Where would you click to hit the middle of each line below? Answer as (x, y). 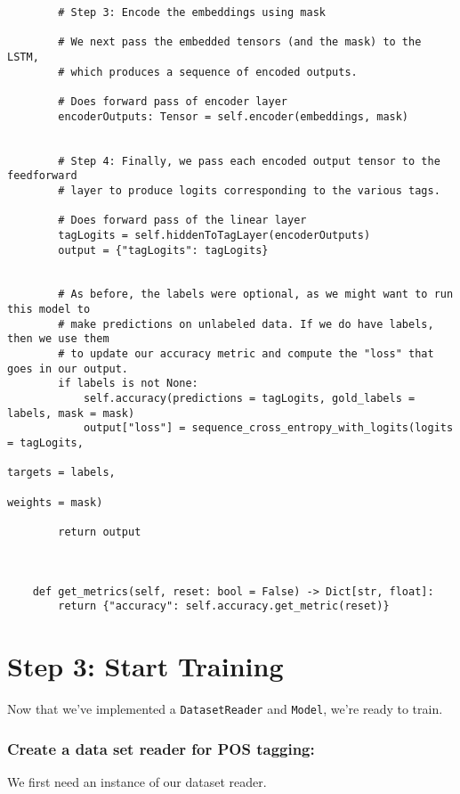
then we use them (58, 339)
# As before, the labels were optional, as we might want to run (256, 295)
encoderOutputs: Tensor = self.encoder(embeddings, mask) (234, 116)
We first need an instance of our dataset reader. (137, 781)
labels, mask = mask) (71, 413)
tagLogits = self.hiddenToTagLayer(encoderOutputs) (214, 235)
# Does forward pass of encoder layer (173, 101)
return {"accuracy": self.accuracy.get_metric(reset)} (224, 606)
